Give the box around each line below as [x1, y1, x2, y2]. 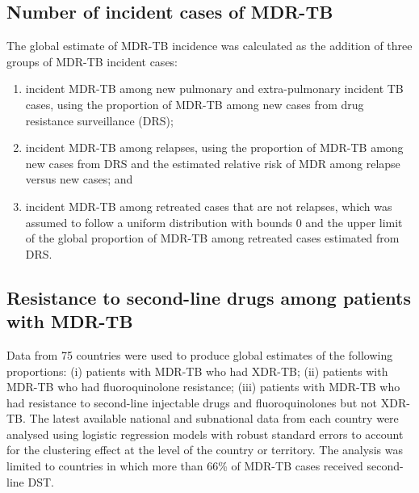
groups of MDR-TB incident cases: [6, 53, 178, 70]
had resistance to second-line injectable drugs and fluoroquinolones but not [6, 394, 378, 411]
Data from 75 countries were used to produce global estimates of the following [6, 346, 393, 363]
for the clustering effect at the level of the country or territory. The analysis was [6, 441, 403, 458]
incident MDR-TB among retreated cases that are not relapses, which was [25, 197, 392, 214]
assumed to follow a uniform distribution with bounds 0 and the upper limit [25, 213, 403, 230]
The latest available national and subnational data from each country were [29, 410, 399, 427]
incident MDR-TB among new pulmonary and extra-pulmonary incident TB [25, 80, 404, 97]
